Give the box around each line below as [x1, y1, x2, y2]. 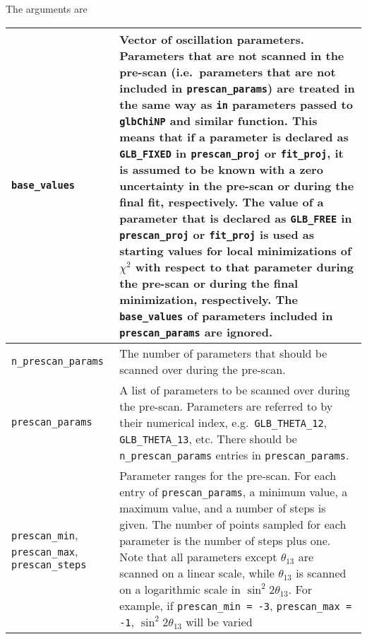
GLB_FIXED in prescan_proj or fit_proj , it [119, 144, 344, 161]
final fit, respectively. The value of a [119, 193, 324, 210]
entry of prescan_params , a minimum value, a [119, 483, 348, 500]
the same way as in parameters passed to [119, 95, 353, 112]
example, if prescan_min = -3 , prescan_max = [119, 597, 352, 614]
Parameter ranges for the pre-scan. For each [119, 467, 337, 483]
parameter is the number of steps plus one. [119, 532, 331, 549]
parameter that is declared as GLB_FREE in [119, 209, 352, 226]
